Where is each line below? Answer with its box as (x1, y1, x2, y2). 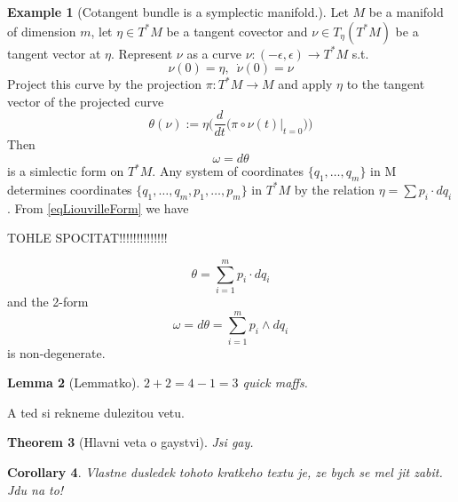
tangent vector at (7, 44, 101, 62)
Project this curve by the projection (7, 75, 201, 93)
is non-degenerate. (7, 343, 106, 362)
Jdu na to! (7, 480, 64, 498)
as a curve (186, 44, 241, 62)
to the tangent (346, 75, 425, 93)
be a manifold (368, 3, 444, 20)
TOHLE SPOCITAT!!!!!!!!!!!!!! (7, 228, 168, 247)
